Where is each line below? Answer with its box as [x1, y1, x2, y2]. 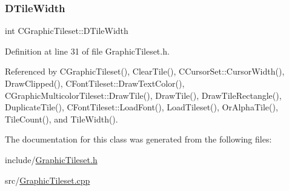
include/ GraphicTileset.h [5, 153, 98, 166]
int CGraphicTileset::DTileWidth [5, 24, 128, 37]
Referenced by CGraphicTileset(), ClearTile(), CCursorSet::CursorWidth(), [5, 65, 285, 78]
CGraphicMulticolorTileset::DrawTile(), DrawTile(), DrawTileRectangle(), [5, 89, 282, 101]
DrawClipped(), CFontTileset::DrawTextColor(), [5, 77, 185, 89]
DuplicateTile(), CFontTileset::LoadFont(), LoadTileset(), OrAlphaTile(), [5, 101, 278, 113]
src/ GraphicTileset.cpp [5, 173, 90, 186]
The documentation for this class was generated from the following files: [5, 133, 272, 146]
